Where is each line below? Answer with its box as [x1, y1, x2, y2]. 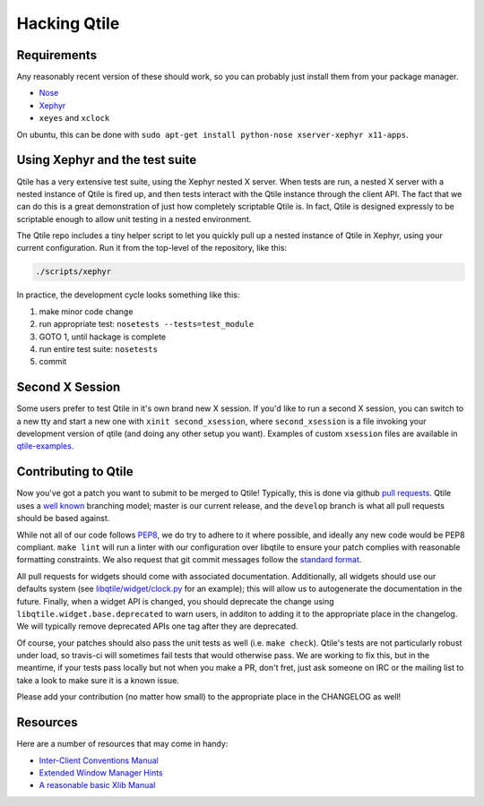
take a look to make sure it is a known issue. [16, 674, 179, 685]
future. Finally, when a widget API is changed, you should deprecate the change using [16, 596, 335, 606]
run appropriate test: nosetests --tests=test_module [39, 319, 255, 330]
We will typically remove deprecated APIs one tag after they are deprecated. [16, 621, 299, 631]
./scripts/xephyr [35, 267, 112, 277]
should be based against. [16, 513, 110, 524]
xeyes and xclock [39, 113, 110, 124]
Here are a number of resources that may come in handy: [16, 739, 229, 750]
